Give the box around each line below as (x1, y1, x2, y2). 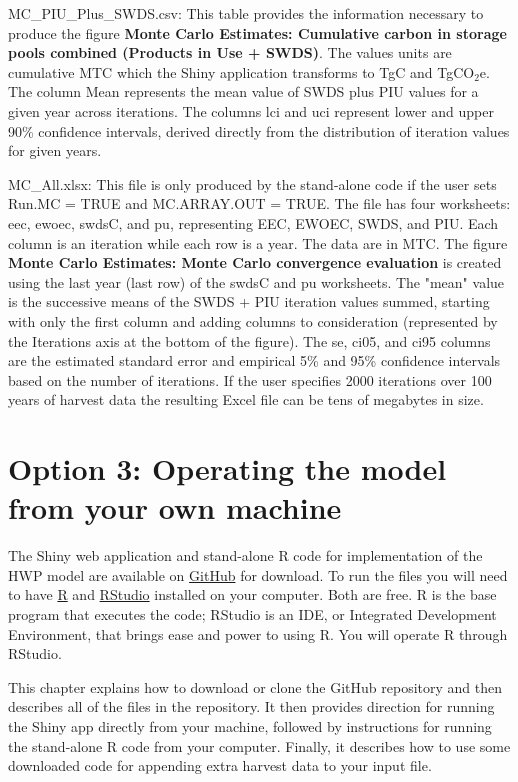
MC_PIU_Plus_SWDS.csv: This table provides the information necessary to (8, 3, 484, 23)
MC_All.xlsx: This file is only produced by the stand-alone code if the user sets (8, 173, 497, 194)
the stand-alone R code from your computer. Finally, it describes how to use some (8, 735, 511, 756)
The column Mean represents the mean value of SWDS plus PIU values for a (8, 81, 479, 102)
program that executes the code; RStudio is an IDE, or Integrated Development (8, 603, 497, 624)
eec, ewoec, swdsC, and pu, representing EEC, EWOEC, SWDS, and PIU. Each (8, 212, 499, 233)
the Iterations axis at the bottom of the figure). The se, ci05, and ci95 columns (8, 330, 491, 351)
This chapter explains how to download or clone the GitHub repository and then (8, 676, 503, 697)
